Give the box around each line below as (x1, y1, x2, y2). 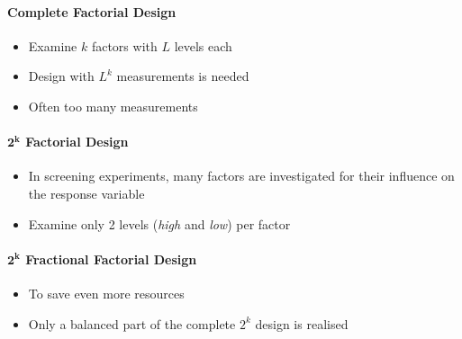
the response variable (28, 183, 145, 202)
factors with (91, 36, 158, 55)
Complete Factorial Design (7, 2, 177, 21)
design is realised (255, 314, 349, 333)
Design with (28, 67, 95, 85)
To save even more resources (28, 283, 185, 302)
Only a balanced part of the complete (28, 314, 236, 333)
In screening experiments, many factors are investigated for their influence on (28, 166, 455, 185)
